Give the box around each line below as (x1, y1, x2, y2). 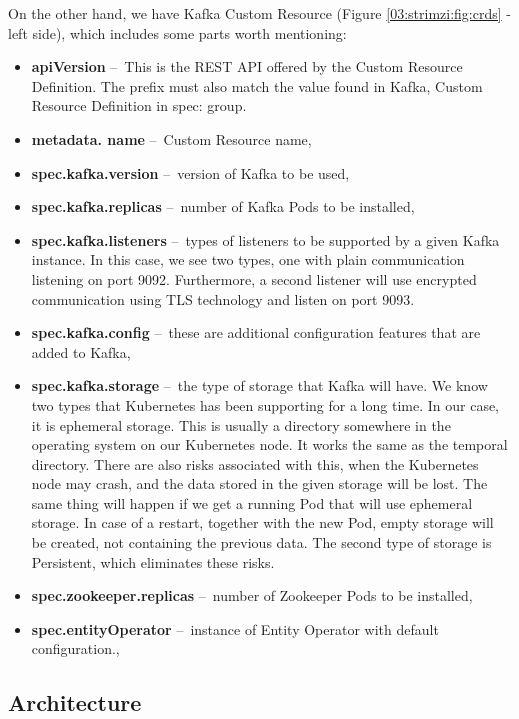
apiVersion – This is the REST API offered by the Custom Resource (31, 56, 463, 77)
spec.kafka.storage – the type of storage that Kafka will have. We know (31, 375, 488, 396)
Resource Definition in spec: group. (31, 95, 247, 116)
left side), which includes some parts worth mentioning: (8, 22, 347, 43)
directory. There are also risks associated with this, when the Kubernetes (31, 453, 479, 474)
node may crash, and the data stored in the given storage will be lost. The (31, 473, 488, 494)
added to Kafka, (31, 341, 131, 362)
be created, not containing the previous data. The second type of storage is (31, 532, 492, 553)
